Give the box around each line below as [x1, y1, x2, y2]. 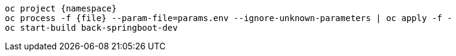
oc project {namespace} [5, 4, 117, 13]
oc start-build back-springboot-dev [5, 23, 178, 33]
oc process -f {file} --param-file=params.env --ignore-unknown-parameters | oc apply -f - [5, 13, 452, 23]
